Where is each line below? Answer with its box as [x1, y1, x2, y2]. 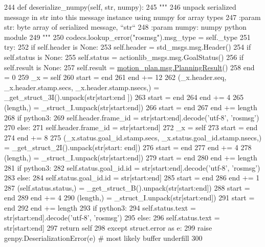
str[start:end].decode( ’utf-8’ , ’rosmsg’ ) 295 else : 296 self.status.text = [4, 212, 220, 223]
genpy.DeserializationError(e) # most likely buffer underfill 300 [4, 232, 203, 243]
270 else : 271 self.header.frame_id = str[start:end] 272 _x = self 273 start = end [4, 122, 258, 133]
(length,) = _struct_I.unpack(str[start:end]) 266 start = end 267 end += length [4, 101, 257, 112]
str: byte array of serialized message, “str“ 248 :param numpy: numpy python [4, 22, 247, 32]
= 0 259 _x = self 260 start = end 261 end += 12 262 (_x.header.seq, [4, 72, 227, 83]
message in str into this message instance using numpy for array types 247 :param [4, 11, 261, 22]
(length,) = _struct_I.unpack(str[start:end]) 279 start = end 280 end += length [4, 152, 257, 162]
